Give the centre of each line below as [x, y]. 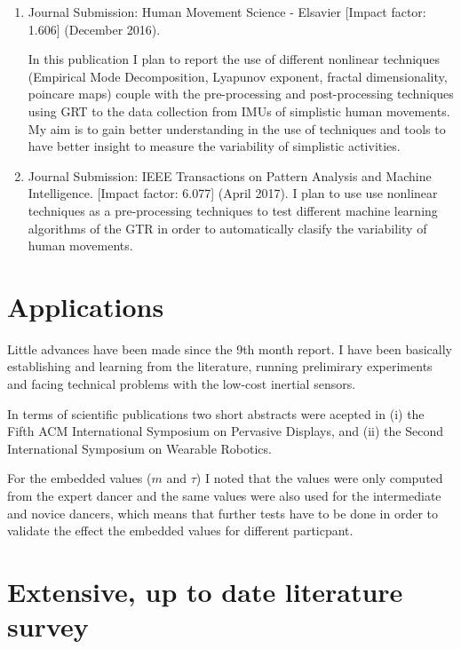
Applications [86, 306]
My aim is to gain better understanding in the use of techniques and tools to [237, 128]
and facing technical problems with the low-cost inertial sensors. [182, 384]
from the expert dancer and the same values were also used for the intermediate [224, 495]
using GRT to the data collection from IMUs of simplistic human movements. [239, 111]
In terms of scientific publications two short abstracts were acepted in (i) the [216, 413]
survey [48, 626]
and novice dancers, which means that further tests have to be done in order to [223, 513]
